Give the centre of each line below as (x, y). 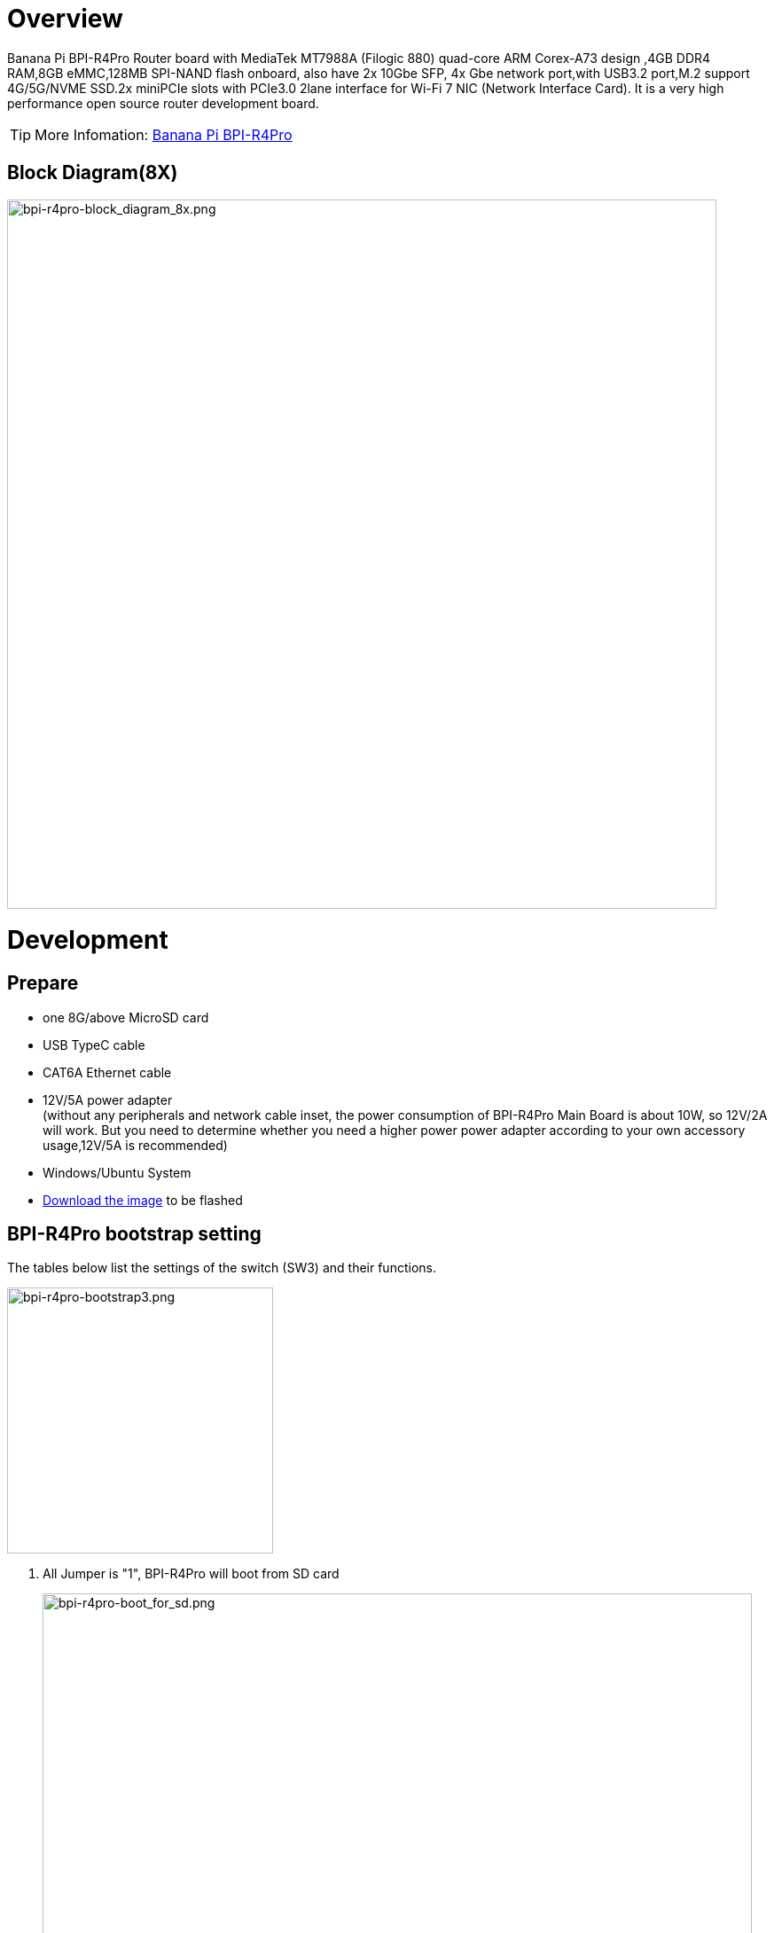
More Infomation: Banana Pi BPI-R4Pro (164, 134)
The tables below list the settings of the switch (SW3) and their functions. (222, 1268)
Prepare (43, 983)
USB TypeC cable (94, 1045)
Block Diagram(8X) (93, 173)
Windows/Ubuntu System (117, 1172)
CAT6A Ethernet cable (107, 1072)
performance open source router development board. (163, 103)
